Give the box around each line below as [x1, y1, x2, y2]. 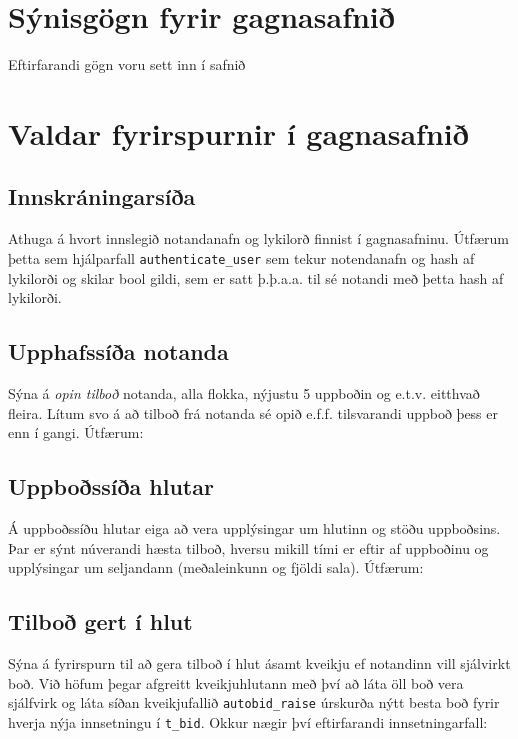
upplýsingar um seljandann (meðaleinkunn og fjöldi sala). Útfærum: [8, 557, 424, 578]
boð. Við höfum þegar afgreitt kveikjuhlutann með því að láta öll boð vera [8, 672, 464, 693]
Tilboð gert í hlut [8, 606, 193, 637]
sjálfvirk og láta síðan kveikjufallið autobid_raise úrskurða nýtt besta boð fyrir [8, 692, 500, 713]
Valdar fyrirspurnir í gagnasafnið [8, 112, 469, 153]
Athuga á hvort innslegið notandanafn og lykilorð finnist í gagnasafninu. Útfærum [8, 228, 509, 249]
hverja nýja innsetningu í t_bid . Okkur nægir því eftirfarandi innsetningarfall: [8, 711, 488, 732]
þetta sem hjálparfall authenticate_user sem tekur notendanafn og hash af [8, 247, 475, 268]
